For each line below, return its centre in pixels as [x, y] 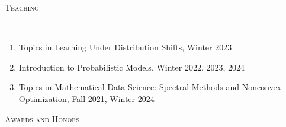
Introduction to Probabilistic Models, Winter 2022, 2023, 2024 [132, 67]
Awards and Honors [42, 118]
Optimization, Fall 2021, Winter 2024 [86, 98]
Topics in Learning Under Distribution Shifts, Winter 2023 [125, 47]
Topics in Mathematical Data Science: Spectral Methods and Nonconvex [150, 87]
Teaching [22, 7]
